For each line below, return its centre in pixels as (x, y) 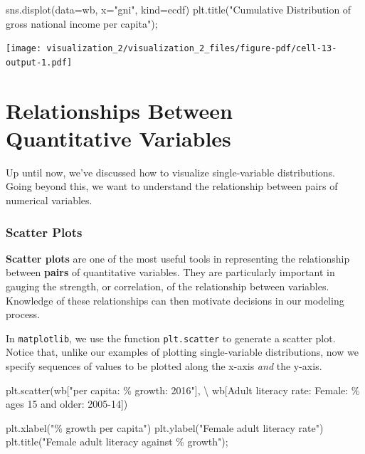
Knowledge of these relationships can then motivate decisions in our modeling (175, 300)
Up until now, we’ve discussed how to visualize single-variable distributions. (171, 172)
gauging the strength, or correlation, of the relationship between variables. (168, 286)
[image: (24, 49)
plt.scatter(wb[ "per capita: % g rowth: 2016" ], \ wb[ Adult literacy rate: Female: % (183, 390)
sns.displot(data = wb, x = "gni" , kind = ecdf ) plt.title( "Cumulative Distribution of (179, 9)
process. (23, 314)
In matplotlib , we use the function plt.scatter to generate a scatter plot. (171, 338)
